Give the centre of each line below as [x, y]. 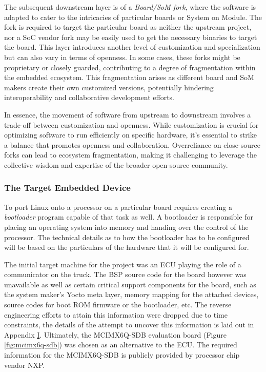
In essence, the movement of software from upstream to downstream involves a [128, 114]
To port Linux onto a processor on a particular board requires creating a [118, 207]
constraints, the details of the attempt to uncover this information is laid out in [129, 325]
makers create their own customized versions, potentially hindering [109, 87]
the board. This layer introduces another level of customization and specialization [132, 47]
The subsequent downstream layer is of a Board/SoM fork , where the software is [130, 7]
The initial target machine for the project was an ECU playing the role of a [123, 264]
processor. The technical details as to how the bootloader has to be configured [127, 237]
